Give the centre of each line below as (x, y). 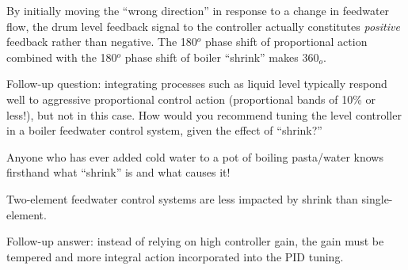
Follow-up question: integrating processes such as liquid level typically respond (197, 84)
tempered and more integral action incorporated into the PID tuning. (175, 256)
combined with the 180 (62, 57)
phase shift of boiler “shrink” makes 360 (222, 57)
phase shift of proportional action (286, 42)
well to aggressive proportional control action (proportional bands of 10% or (191, 99)
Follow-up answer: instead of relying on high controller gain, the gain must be (195, 241)
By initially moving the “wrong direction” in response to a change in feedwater (198, 10)
